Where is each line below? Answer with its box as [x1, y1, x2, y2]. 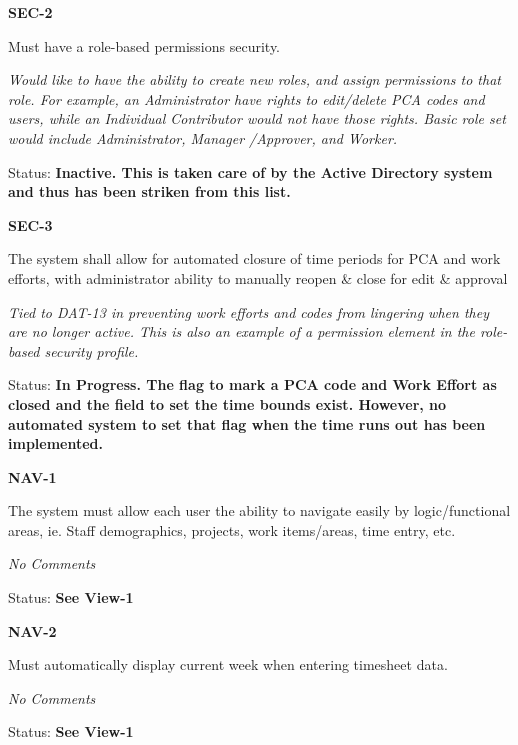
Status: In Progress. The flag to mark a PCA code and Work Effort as [8, 374, 497, 395]
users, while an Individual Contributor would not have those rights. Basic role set [8, 108, 506, 129]
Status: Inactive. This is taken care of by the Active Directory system [8, 161, 493, 182]
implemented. [8, 433, 104, 454]
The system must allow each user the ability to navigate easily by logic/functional [8, 500, 511, 521]
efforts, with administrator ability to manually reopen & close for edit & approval [8, 267, 508, 288]
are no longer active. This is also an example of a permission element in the [8, 321, 475, 342]
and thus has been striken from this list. [8, 181, 291, 202]
